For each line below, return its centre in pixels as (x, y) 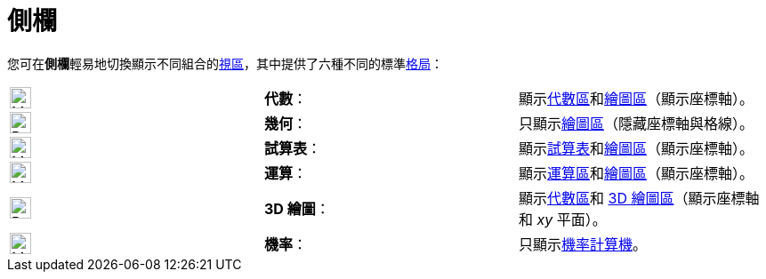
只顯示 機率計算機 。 (583, 244)
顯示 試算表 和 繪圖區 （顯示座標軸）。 (636, 148)
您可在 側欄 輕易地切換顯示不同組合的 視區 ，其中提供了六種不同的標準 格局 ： (225, 63)
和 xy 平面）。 (562, 219)
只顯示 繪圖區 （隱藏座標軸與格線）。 (636, 123)
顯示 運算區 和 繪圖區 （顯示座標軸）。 (636, 173)
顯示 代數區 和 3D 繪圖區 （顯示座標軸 (639, 198)
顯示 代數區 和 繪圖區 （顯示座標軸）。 (636, 98)
